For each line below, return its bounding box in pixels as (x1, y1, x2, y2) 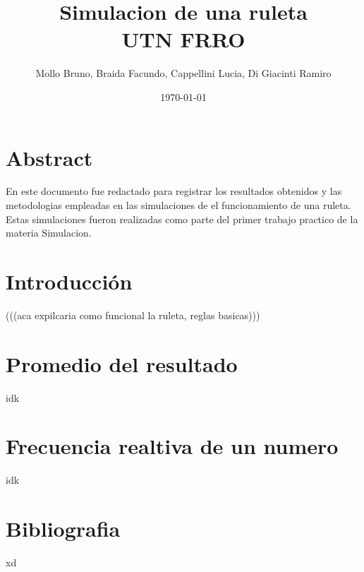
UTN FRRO (121, 25, 245, 54)
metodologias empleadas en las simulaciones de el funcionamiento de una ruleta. (6, 198, 351, 213)
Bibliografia (6, 514, 121, 543)
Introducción (6, 267, 133, 295)
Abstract (6, 143, 93, 172)
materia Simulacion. (6, 225, 92, 240)
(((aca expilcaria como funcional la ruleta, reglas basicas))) (6, 307, 260, 322)
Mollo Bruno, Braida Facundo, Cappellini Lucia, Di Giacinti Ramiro (35, 66, 332, 81)
